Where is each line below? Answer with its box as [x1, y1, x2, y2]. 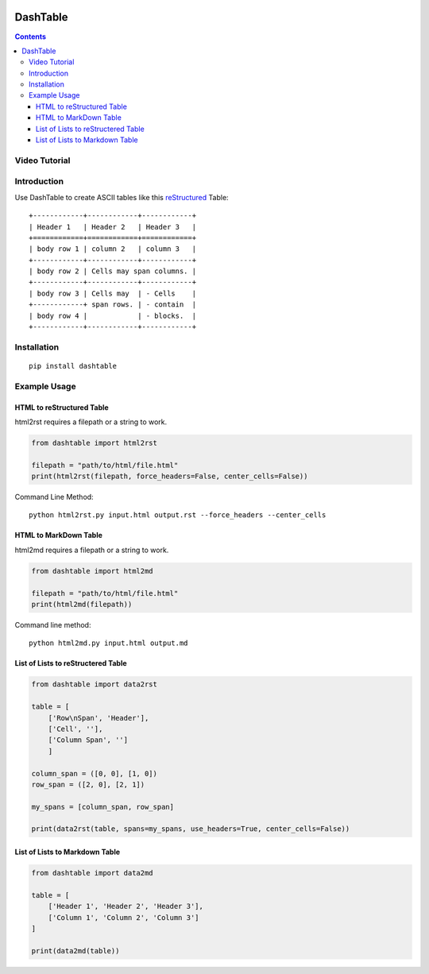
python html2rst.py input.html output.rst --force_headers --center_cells [29, 511, 327, 520]
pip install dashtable [29, 361, 118, 370]
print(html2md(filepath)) [31, 600, 133, 609]
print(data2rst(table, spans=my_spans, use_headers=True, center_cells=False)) [31, 825, 350, 833]
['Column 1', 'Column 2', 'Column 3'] [48, 913, 199, 922]
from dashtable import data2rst [31, 680, 158, 689]
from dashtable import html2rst [31, 438, 158, 447]
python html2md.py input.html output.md [29, 639, 188, 647]
